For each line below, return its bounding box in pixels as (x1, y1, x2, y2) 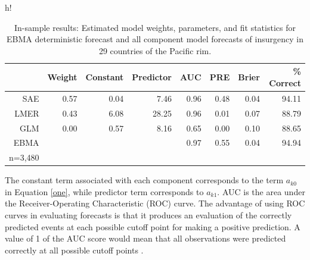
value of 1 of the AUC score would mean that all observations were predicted (5, 232, 286, 245)
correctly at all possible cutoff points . (5, 243, 144, 256)
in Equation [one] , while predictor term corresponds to (5, 185, 204, 198)
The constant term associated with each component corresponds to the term (5, 174, 284, 186)
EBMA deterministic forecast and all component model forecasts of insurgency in (7, 33, 303, 45)
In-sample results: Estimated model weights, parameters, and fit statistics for (14, 21, 296, 33)
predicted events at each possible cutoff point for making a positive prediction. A (5, 220, 300, 233)
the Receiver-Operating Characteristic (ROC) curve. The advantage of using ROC (5, 197, 305, 209)
